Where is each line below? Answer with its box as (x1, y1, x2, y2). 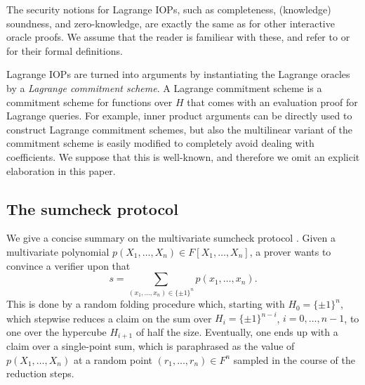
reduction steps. (6, 366, 74, 381)
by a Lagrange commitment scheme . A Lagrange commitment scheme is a (6, 80, 322, 95)
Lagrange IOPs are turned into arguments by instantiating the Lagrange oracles (6, 67, 350, 81)
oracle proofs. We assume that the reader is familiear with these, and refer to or (6, 30, 350, 44)
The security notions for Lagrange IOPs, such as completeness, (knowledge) (6, 2, 331, 16)
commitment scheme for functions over (6, 94, 173, 109)
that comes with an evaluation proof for (187, 94, 358, 109)
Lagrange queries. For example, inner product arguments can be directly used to (6, 108, 352, 123)
